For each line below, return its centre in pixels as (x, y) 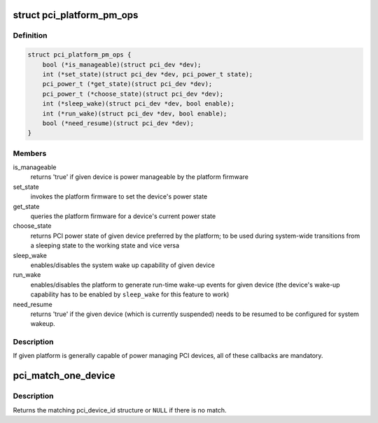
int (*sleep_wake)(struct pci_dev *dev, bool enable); (138, 104)
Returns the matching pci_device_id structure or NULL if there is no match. (120, 410)
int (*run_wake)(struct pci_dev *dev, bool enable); (135, 113)
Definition (30, 36)
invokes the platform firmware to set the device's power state (119, 196)
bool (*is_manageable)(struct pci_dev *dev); (122, 64)
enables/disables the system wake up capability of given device (122, 265)
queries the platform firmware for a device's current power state (123, 216)
